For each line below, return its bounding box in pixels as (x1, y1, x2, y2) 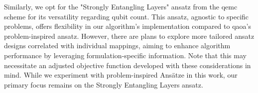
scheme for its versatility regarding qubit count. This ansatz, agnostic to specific (4, 11, 249, 21)
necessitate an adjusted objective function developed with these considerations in (4, 60, 251, 70)
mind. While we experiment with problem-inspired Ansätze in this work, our (4, 70, 238, 80)
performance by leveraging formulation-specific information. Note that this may (4, 50, 247, 60)
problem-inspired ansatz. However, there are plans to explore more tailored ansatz (4, 30, 255, 41)
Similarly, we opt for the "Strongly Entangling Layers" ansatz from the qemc (4, 1, 238, 11)
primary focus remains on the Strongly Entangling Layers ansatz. (4, 79, 203, 90)
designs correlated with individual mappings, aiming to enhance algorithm (4, 40, 231, 51)
